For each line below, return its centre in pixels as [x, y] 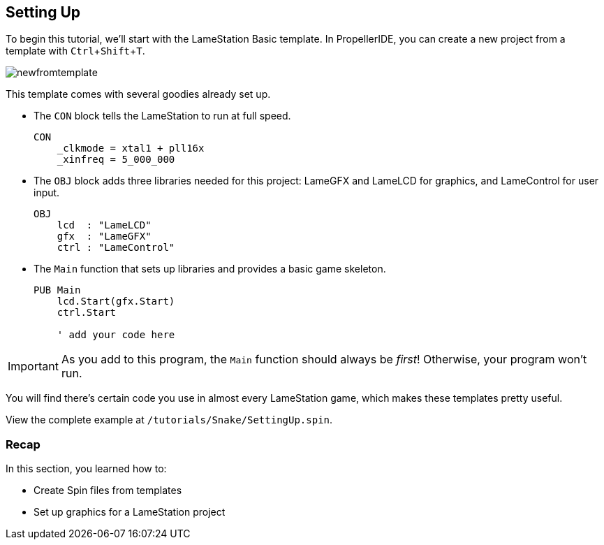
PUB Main [57, 290]
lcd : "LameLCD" [104, 225]
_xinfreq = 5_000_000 [116, 160]
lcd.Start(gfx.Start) [116, 301]
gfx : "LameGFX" [104, 237]
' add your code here [116, 335]
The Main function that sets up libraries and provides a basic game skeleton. [210, 269]
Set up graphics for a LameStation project [130, 512]
